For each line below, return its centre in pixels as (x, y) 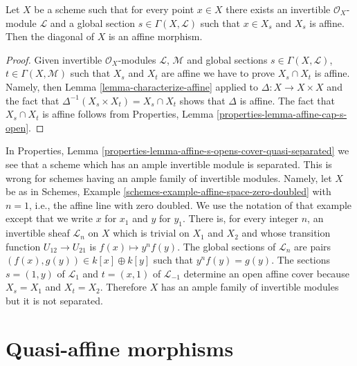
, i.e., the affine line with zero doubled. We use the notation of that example (191, 204)
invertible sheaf (38, 233)
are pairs (313, 246)
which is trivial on (151, 233)
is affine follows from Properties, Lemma (128, 114)
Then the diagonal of (50, 36)
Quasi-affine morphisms (120, 348)
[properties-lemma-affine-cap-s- (282, 114)
